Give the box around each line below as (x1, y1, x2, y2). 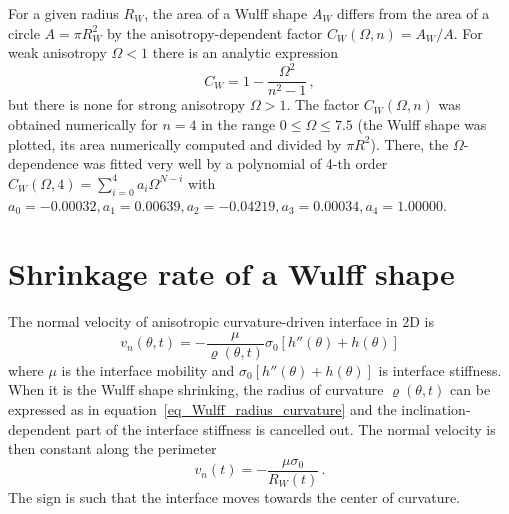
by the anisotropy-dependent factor (107, 22, 323, 43)
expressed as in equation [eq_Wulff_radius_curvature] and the (8, 399, 397, 420)
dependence (8, 153, 79, 174)
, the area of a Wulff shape (144, 3, 308, 23)
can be (450, 379, 491, 400)
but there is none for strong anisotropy (8, 94, 246, 115)
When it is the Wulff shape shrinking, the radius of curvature (8, 379, 384, 400)
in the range (201, 113, 276, 134)
